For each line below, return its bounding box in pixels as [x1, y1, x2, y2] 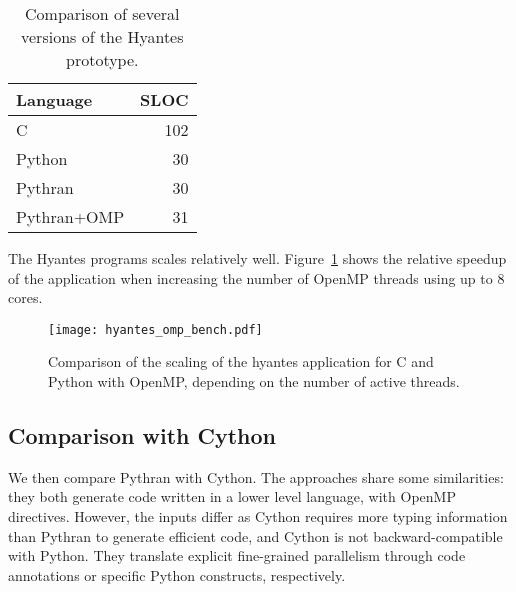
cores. [8, 287, 43, 308]
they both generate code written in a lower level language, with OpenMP [8, 486, 456, 507]
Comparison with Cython [8, 420, 277, 451]
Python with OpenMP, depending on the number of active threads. [48, 371, 460, 392]
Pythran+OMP [16, 205, 125, 228]
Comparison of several [25, 2, 180, 25]
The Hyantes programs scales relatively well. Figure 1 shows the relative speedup [8, 248, 507, 268]
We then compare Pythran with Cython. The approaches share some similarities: [8, 466, 504, 487]
